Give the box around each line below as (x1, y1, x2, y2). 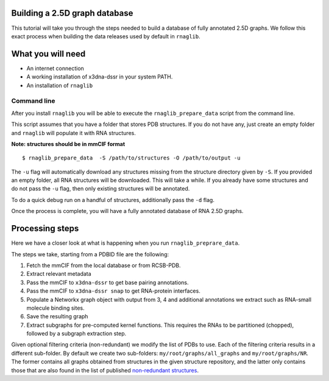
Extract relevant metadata (26, 270, 91, 278)
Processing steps (11, 223, 79, 234)
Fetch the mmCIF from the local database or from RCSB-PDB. (26, 262, 181, 269)
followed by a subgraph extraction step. (26, 330, 127, 337)
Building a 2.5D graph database (11, 8, 133, 18)
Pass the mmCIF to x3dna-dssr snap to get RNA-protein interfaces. (26, 287, 200, 295)
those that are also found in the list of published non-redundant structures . (11, 366, 199, 374)
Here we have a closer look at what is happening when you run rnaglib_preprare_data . (11, 239, 240, 246)
